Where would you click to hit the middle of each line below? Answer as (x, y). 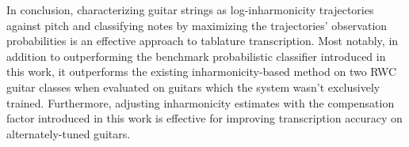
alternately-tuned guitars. (69, 133)
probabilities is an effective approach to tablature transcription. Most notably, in (203, 41)
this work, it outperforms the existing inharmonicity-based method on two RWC (202, 72)
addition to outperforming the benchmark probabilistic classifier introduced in (196, 56)
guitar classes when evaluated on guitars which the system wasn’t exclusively (193, 87)
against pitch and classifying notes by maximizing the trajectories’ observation (197, 25)
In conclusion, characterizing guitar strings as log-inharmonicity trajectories (190, 9)
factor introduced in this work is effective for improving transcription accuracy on (204, 118)
